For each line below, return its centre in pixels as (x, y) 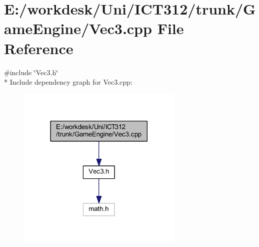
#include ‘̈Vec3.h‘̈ (31, 72)
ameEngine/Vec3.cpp (78, 28)
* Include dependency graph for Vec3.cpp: (68, 82)
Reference (39, 48)
